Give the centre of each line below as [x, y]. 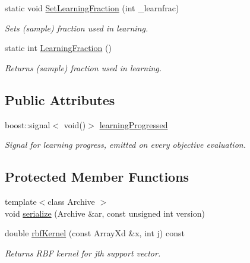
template [21, 201]
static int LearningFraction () [58, 48]
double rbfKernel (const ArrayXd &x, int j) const [95, 233]
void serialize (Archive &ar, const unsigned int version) [105, 213]
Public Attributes [60, 99]
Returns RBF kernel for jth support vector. [83, 253]
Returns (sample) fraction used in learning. [83, 67]
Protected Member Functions [97, 177]
